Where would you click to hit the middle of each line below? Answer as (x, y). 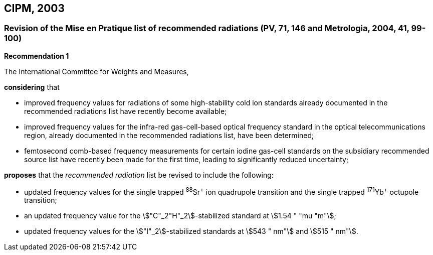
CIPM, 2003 (35, 8)
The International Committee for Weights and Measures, (96, 71)
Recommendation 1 (37, 56)
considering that (32, 87)
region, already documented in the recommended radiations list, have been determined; (169, 135)
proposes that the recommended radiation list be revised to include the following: (139, 175)
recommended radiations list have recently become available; (126, 111)
